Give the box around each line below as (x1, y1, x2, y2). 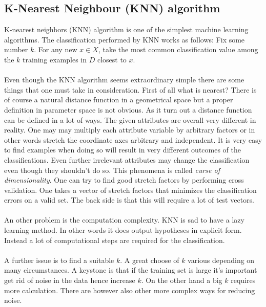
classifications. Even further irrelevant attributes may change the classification (4, 154, 250, 165)
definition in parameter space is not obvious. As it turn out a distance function (4, 104, 252, 115)
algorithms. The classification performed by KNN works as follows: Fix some (4, 34, 245, 45)
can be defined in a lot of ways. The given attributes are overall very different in (4, 114, 256, 125)
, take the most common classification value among (98, 44, 258, 55)
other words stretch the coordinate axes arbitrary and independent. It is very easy (4, 134, 262, 145)
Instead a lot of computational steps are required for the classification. (4, 234, 225, 245)
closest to (97, 54, 127, 64)
